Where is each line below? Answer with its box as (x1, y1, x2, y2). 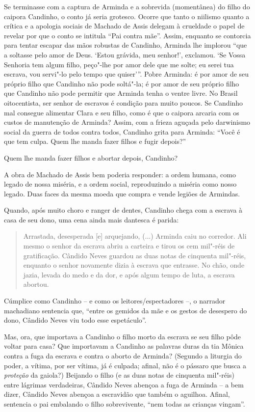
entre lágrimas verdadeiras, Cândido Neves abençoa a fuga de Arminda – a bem (4, 379, 244, 389)
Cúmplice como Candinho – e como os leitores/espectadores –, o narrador (4, 296, 226, 306)
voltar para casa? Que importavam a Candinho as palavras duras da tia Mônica (4, 341, 244, 351)
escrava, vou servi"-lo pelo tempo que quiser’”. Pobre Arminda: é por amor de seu (4, 69, 249, 79)
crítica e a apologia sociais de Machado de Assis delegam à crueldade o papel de (4, 21, 245, 31)
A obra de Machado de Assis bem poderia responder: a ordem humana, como (4, 169, 236, 179)
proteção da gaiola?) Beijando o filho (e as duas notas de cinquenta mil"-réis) (4, 370, 234, 380)
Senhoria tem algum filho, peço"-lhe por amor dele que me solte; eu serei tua (4, 59, 234, 69)
